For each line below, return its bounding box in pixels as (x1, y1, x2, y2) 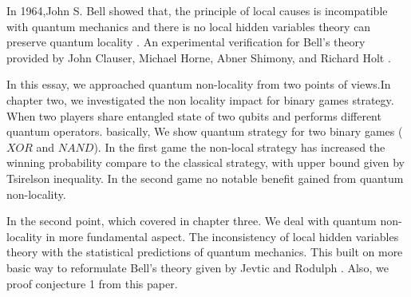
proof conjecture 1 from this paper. (6, 275, 178, 291)
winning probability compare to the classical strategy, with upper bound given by (6, 154, 405, 171)
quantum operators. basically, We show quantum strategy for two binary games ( (6, 123, 403, 140)
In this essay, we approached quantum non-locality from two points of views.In (6, 76, 391, 93)
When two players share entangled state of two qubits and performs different (6, 107, 381, 124)
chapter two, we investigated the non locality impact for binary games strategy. (6, 91, 394, 108)
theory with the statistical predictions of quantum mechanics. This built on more (6, 244, 403, 260)
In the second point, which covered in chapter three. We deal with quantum (6, 212, 377, 229)
